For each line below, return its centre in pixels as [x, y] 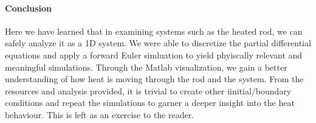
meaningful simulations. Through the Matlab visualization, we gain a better [146, 67]
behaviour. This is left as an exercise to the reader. [100, 114]
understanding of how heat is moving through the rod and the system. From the [154, 79]
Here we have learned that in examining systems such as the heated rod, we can [154, 31]
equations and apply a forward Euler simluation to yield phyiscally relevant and [154, 54]
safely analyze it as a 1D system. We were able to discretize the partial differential [158, 43]
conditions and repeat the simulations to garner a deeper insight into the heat [150, 103]
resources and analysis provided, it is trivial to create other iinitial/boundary [148, 90]
